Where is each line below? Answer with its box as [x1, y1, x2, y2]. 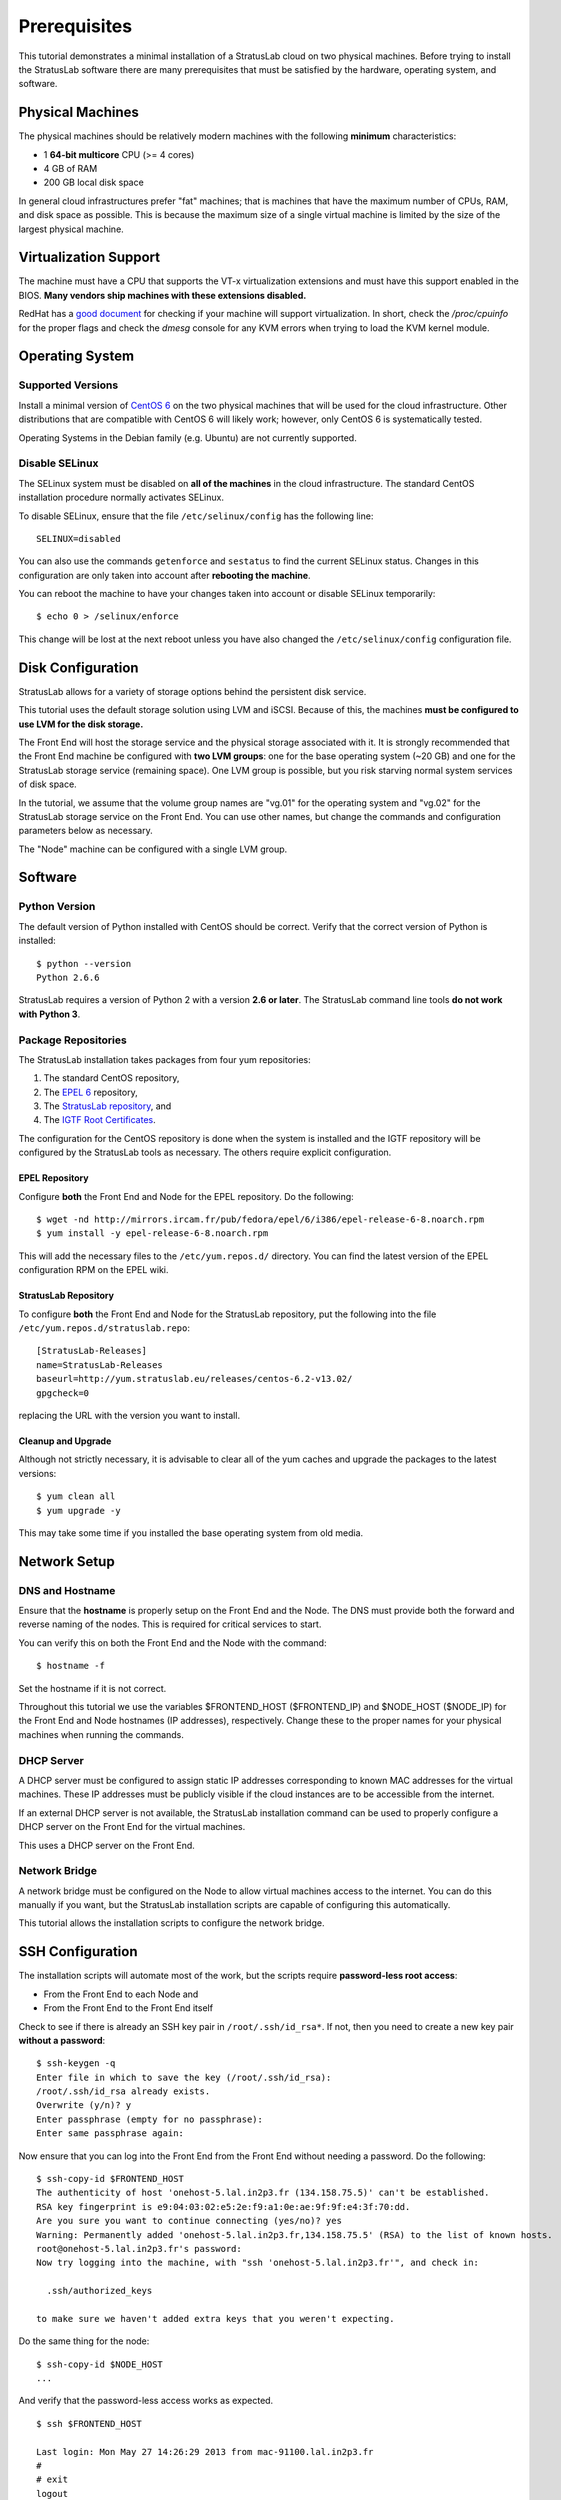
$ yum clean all [36, 1491, 116, 1502]
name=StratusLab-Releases [36, 1359, 164, 1370]
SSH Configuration [18, 1943, 139, 1960]
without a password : [18, 2034, 106, 2046]
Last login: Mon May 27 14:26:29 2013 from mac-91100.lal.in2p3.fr [36, 2446, 374, 2457]
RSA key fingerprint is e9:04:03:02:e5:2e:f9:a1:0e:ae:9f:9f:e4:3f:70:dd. [36, 2201, 411, 2212]
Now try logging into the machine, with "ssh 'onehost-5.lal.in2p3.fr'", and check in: [36, 2257, 480, 2269]
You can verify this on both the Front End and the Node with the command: [18, 1636, 327, 1649]
